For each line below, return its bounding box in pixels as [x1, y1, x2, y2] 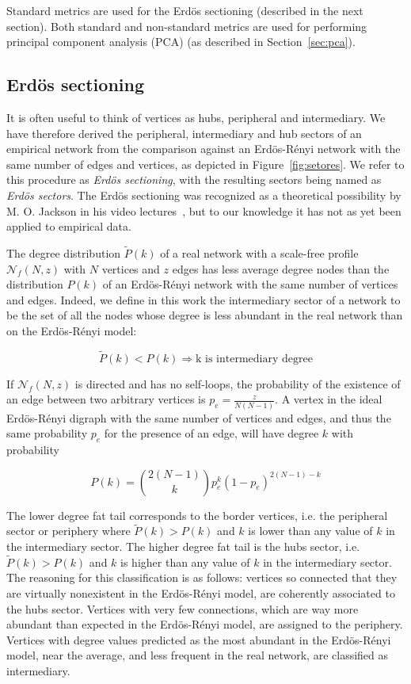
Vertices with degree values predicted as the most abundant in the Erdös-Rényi [6, 631, 391, 648]
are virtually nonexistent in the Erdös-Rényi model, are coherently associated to [6, 585, 395, 602]
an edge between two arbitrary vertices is [6, 391, 206, 407]
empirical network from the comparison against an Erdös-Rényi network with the [6, 140, 401, 157]
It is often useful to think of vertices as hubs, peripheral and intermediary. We [6, 109, 386, 125]
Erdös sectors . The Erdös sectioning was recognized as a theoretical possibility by [6, 186, 401, 203]
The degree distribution [6, 244, 121, 261]
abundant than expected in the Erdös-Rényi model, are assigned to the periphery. [6, 616, 403, 632]
